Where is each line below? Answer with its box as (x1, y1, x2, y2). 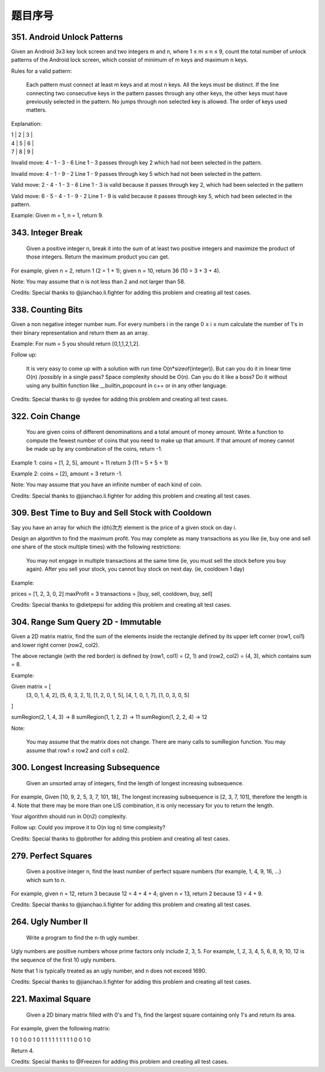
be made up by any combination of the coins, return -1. (26, 445, 162, 453)
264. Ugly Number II (11, 917, 88, 927)
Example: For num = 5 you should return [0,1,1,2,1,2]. (11, 340, 140, 347)
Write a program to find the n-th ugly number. (26, 934, 140, 941)
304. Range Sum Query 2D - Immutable (11, 617, 162, 627)
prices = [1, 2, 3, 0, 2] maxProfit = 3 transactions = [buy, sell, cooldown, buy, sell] (11, 590, 213, 597)
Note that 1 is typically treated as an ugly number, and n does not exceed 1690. (11, 967, 207, 974)
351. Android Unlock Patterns (11, 32, 123, 42)
